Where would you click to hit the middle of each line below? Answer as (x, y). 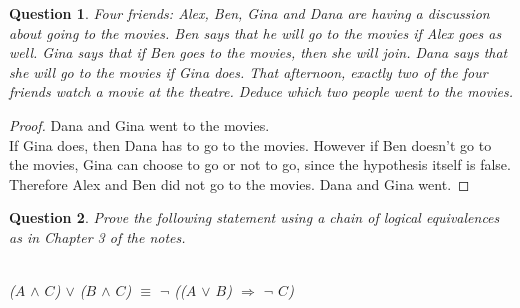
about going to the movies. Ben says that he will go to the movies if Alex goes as (255, 32)
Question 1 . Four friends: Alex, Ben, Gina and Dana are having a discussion (249, 13)
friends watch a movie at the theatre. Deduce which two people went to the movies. (261, 91)
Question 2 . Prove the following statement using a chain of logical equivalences (254, 217)
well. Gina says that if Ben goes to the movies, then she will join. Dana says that (258, 52)
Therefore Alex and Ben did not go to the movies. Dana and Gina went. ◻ (239, 183)
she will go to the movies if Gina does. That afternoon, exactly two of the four (248, 71)
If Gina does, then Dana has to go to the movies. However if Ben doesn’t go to (250, 144)
